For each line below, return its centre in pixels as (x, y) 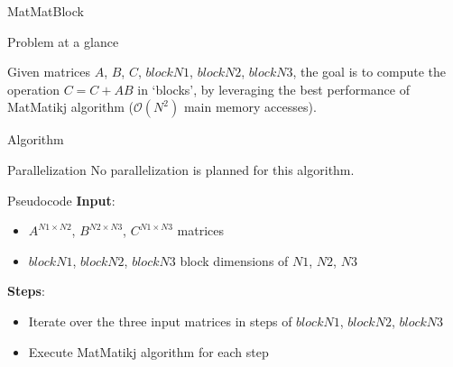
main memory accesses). (250, 107)
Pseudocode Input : (61, 200)
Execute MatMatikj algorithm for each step (148, 351)
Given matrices (49, 72)
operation (34, 89)
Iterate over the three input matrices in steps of (160, 321)
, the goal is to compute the (370, 72)
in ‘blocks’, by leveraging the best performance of (273, 89)
